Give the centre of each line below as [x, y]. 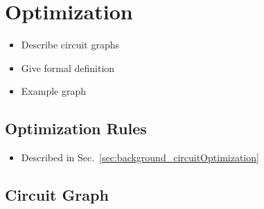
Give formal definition [68, 67]
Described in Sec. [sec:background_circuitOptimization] [140, 157]
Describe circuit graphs [70, 45]
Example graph [53, 91]
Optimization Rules [76, 128]
